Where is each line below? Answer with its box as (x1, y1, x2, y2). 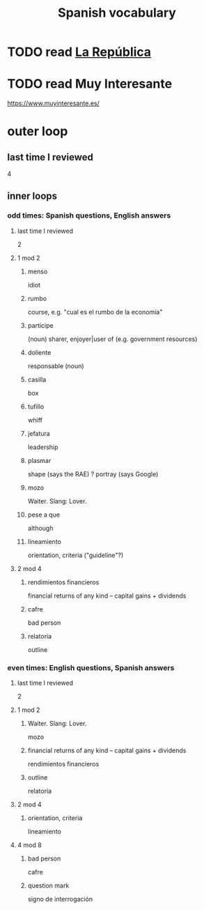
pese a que (27, 510, 61, 519)
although (27, 524, 54, 532)
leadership (27, 443, 58, 451)
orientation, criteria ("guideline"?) (27, 551, 124, 559)
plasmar (27, 456, 52, 464)
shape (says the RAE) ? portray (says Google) (27, 469, 159, 478)
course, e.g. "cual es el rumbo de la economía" (27, 308, 163, 316)
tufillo (27, 402, 45, 411)
